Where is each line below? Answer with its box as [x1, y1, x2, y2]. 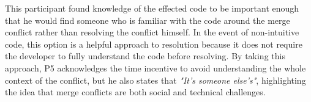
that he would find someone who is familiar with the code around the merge [5, 13, 290, 26]
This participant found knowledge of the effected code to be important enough [5, 2, 299, 14]
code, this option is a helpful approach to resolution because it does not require [5, 37, 302, 50]
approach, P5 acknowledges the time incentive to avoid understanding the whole [5, 61, 306, 74]
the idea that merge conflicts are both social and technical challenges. [5, 86, 266, 98]
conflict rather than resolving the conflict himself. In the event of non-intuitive [5, 26, 299, 38]
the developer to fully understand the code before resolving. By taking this [5, 49, 285, 62]
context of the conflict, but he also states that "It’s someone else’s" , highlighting [5, 73, 306, 86]
